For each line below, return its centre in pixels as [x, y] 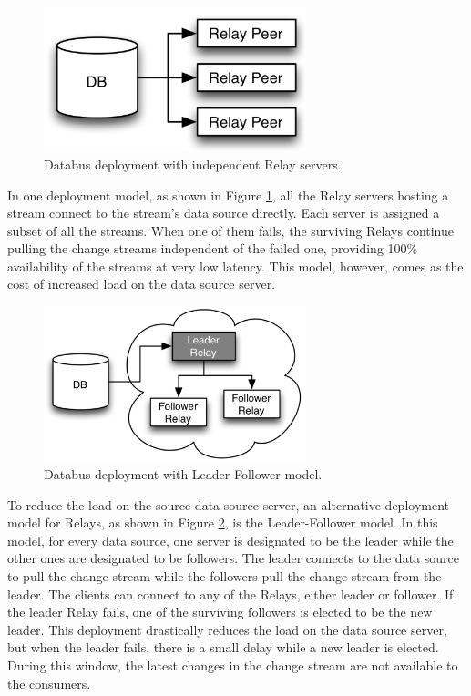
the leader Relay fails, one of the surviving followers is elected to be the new [220, 612]
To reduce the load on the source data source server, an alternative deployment [228, 504]
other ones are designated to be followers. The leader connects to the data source [233, 558]
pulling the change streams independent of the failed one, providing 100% [213, 248]
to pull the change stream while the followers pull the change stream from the [225, 576]
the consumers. [49, 683]
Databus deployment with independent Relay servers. [193, 164]
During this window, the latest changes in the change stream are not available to [233, 665]
